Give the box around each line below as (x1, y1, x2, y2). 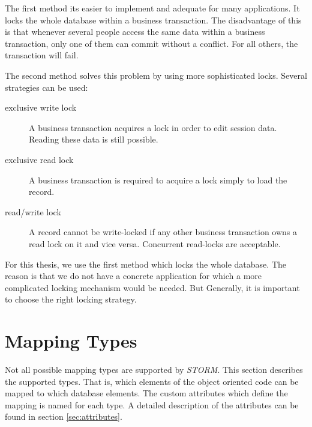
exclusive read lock (5, 153, 74, 165)
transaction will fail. (5, 49, 79, 61)
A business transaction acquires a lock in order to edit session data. (29, 121, 277, 134)
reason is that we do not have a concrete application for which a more (5, 269, 262, 282)
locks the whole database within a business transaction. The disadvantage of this (5, 13, 302, 26)
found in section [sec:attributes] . (5, 410, 122, 423)
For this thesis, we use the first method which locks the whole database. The (5, 257, 286, 270)
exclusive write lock (5, 101, 77, 114)
